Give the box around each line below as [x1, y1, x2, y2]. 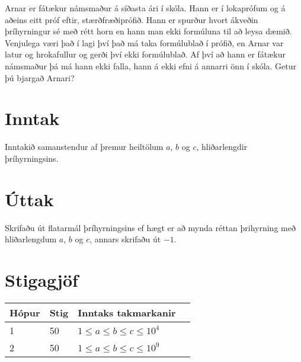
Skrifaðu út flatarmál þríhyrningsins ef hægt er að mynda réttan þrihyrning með [5, 221, 296, 233]
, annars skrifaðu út [89, 233, 161, 245]
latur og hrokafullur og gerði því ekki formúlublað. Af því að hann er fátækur [5, 48, 286, 60]
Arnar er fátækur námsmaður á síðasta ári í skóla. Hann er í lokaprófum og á [5, 2, 286, 14]
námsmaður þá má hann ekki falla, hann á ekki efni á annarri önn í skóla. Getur [5, 59, 297, 72]
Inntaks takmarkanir [78, 305, 176, 319]
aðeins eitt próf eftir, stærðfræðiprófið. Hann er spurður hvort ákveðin [5, 13, 258, 25]
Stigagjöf [5, 267, 78, 291]
